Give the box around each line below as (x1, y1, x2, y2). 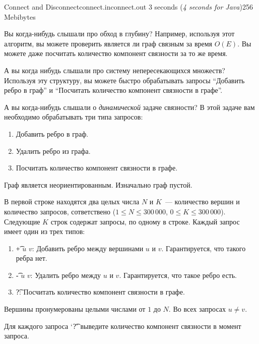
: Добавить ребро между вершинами (32, 243, 144, 253)
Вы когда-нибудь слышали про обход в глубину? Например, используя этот (4, 28, 235, 39)
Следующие (4, 216, 40, 226)
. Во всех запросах (168, 304, 226, 314)
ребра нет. (16, 253, 47, 263)
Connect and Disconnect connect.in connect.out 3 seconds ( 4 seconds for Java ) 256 (4, 2, 253, 12)
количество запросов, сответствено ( (4, 206, 116, 216)
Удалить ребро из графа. (16, 145, 91, 156)
